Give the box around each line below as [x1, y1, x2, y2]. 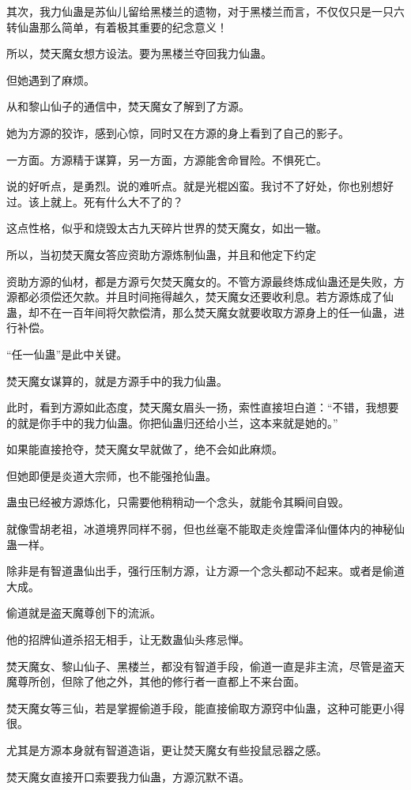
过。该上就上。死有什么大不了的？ [6, 193, 183, 209]
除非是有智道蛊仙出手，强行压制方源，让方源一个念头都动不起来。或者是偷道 [6, 562, 405, 579]
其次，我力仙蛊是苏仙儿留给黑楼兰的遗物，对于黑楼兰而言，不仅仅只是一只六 [6, 3, 405, 19]
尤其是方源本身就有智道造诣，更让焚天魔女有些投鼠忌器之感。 [6, 742, 327, 758]
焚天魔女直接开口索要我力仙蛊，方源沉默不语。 [6, 768, 250, 784]
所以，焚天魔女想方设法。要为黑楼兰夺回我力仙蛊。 [6, 45, 272, 62]
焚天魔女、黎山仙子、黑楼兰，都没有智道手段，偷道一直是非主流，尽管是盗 [6, 657, 394, 674]
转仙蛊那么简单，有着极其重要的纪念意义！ [6, 18, 228, 35]
